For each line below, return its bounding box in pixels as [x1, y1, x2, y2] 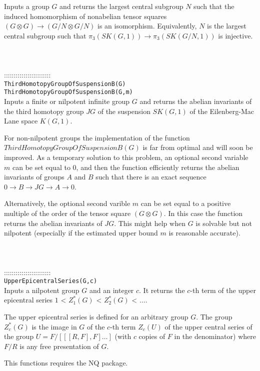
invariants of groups [4, 171, 64, 182]
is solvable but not [195, 217, 252, 228]
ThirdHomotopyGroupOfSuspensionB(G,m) [4, 88, 133, 96]
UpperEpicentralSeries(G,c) [4, 277, 97, 285]
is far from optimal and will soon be [142, 142, 253, 152]
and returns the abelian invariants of [139, 96, 252, 106]
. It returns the [139, 284, 185, 295]
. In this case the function [163, 208, 243, 218]
